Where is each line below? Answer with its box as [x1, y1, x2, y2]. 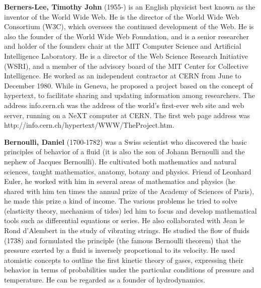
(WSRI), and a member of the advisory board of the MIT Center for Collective [4, 60, 248, 71]
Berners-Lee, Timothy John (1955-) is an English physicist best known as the [4, 2, 255, 12]
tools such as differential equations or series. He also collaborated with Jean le [4, 215, 245, 226]
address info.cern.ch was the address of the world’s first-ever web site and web [4, 100, 244, 110]
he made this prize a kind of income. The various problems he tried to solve [4, 196, 237, 206]
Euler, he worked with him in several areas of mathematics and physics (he [4, 176, 235, 186]
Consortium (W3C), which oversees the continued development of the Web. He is [4, 21, 254, 32]
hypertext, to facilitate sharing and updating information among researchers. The [4, 90, 255, 101]
